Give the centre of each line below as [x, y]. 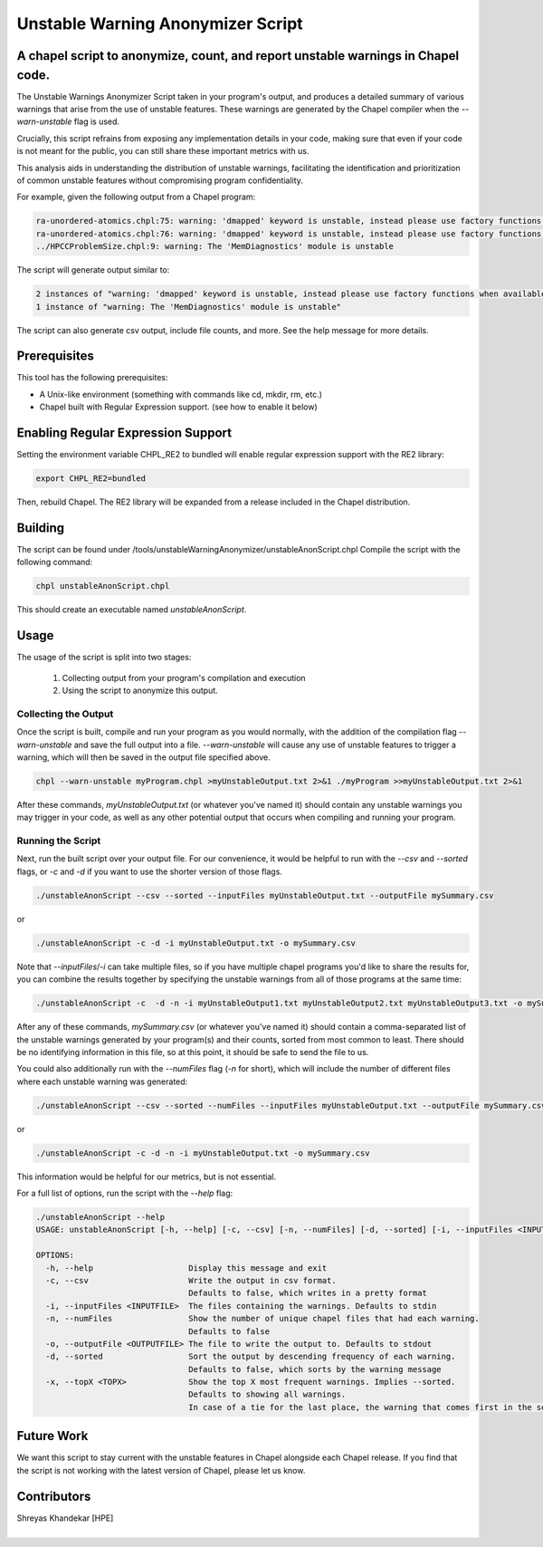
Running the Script [59, 841]
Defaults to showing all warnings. [267, 1394]
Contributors [54, 1496]
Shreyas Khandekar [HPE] [65, 1518]
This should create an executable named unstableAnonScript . [132, 610]
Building [41, 528]
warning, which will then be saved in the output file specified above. [143, 757]
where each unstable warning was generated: [102, 1081]
